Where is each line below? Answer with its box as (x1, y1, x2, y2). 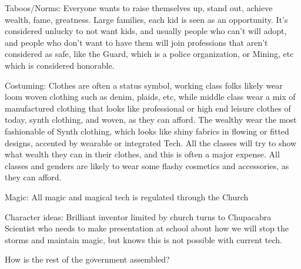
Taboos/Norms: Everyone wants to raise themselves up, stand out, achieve (5, 2, 273, 14)
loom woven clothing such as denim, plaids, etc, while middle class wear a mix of (5, 90, 296, 103)
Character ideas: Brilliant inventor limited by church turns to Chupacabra (5, 210, 272, 223)
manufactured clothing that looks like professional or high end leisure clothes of (5, 102, 291, 114)
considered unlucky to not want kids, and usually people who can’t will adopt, (5, 25, 287, 37)
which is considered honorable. (5, 59, 115, 71)
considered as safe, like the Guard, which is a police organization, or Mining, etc (5, 48, 294, 60)
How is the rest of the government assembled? (5, 253, 170, 265)
